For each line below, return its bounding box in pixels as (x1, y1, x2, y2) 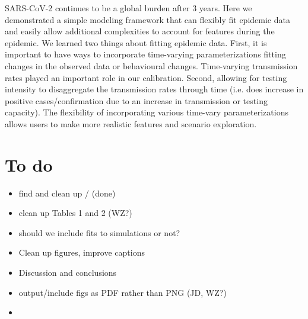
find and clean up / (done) (18, 186, 116, 199)
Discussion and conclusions (18, 266, 117, 279)
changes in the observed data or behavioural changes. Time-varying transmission (5, 59, 298, 72)
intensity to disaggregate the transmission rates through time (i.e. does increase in (5, 83, 304, 95)
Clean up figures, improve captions (18, 246, 145, 259)
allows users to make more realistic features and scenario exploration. (5, 117, 257, 130)
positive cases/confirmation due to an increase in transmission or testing (5, 94, 268, 107)
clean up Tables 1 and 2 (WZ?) (18, 207, 132, 219)
